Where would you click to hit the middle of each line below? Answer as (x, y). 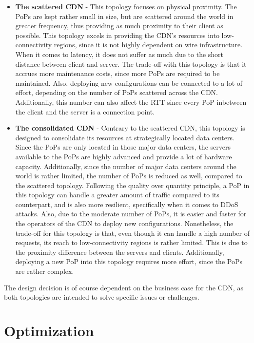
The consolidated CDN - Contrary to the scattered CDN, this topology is (130, 128)
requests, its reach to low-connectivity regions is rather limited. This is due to (131, 242)
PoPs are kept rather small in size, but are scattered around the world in (124, 16)
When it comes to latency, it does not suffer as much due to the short (119, 54)
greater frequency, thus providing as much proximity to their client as (119, 26)
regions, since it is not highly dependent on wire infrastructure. (148, 45)
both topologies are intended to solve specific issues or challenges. (102, 297)
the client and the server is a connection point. (85, 111)
